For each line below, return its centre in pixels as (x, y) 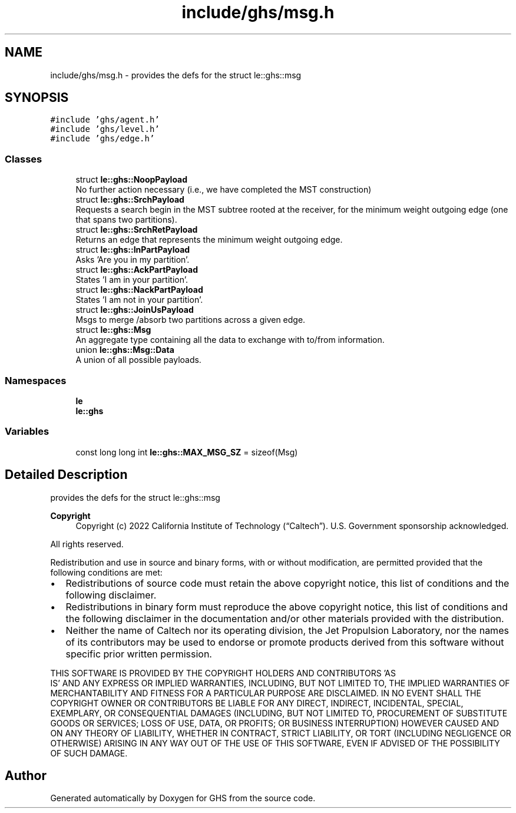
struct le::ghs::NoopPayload (132, 180)
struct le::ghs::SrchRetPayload (137, 230)
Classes (24, 159)
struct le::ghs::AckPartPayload (137, 270)
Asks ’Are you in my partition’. (133, 260)
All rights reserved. (87, 544)
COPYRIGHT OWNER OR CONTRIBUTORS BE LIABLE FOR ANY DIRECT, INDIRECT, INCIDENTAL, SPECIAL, (257, 703)
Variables (27, 432)
